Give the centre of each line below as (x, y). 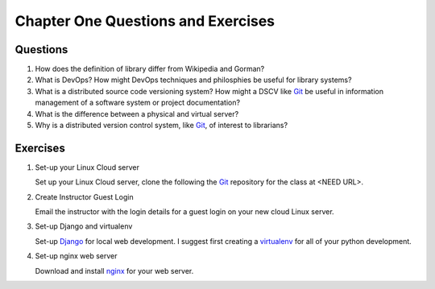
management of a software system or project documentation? (138, 103)
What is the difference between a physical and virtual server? (137, 114)
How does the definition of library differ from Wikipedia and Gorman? (150, 69)
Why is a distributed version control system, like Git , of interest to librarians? (162, 126)
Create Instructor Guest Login (84, 196)
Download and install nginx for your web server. (114, 270)
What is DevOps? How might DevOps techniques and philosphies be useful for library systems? (193, 80)
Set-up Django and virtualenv (84, 226)
